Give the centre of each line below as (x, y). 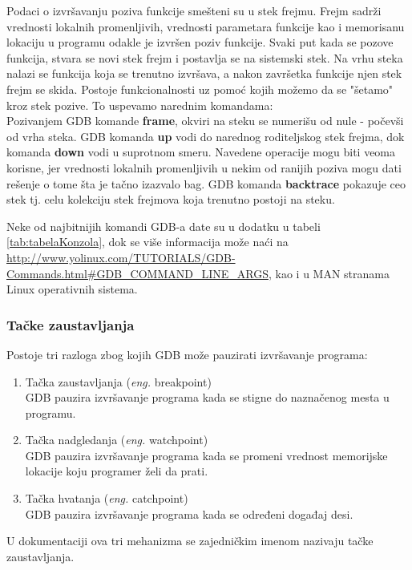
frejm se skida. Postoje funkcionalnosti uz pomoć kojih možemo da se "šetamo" (200, 89)
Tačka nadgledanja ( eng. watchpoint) (117, 440)
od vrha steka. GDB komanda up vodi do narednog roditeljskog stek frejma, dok (206, 136)
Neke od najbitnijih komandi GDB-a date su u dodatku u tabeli (164, 226)
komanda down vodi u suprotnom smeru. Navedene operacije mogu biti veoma (201, 152)
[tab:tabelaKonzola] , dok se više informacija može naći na (147, 242)
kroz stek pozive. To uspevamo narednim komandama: (140, 105)
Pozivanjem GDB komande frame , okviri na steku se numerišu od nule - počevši (205, 121)
